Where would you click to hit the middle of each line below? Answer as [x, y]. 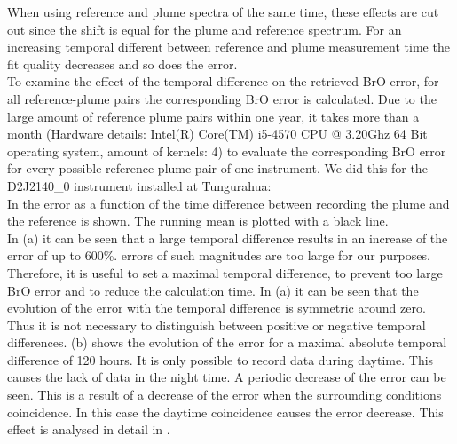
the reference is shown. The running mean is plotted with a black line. [198, 221]
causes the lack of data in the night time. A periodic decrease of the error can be [227, 377]
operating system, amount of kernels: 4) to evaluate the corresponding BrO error [227, 151]
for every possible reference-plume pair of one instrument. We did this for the [217, 168]
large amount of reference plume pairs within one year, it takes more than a [213, 116]
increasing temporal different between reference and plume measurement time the [228, 47]
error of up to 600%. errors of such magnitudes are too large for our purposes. [219, 255]
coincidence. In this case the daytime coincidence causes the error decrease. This [225, 412]
